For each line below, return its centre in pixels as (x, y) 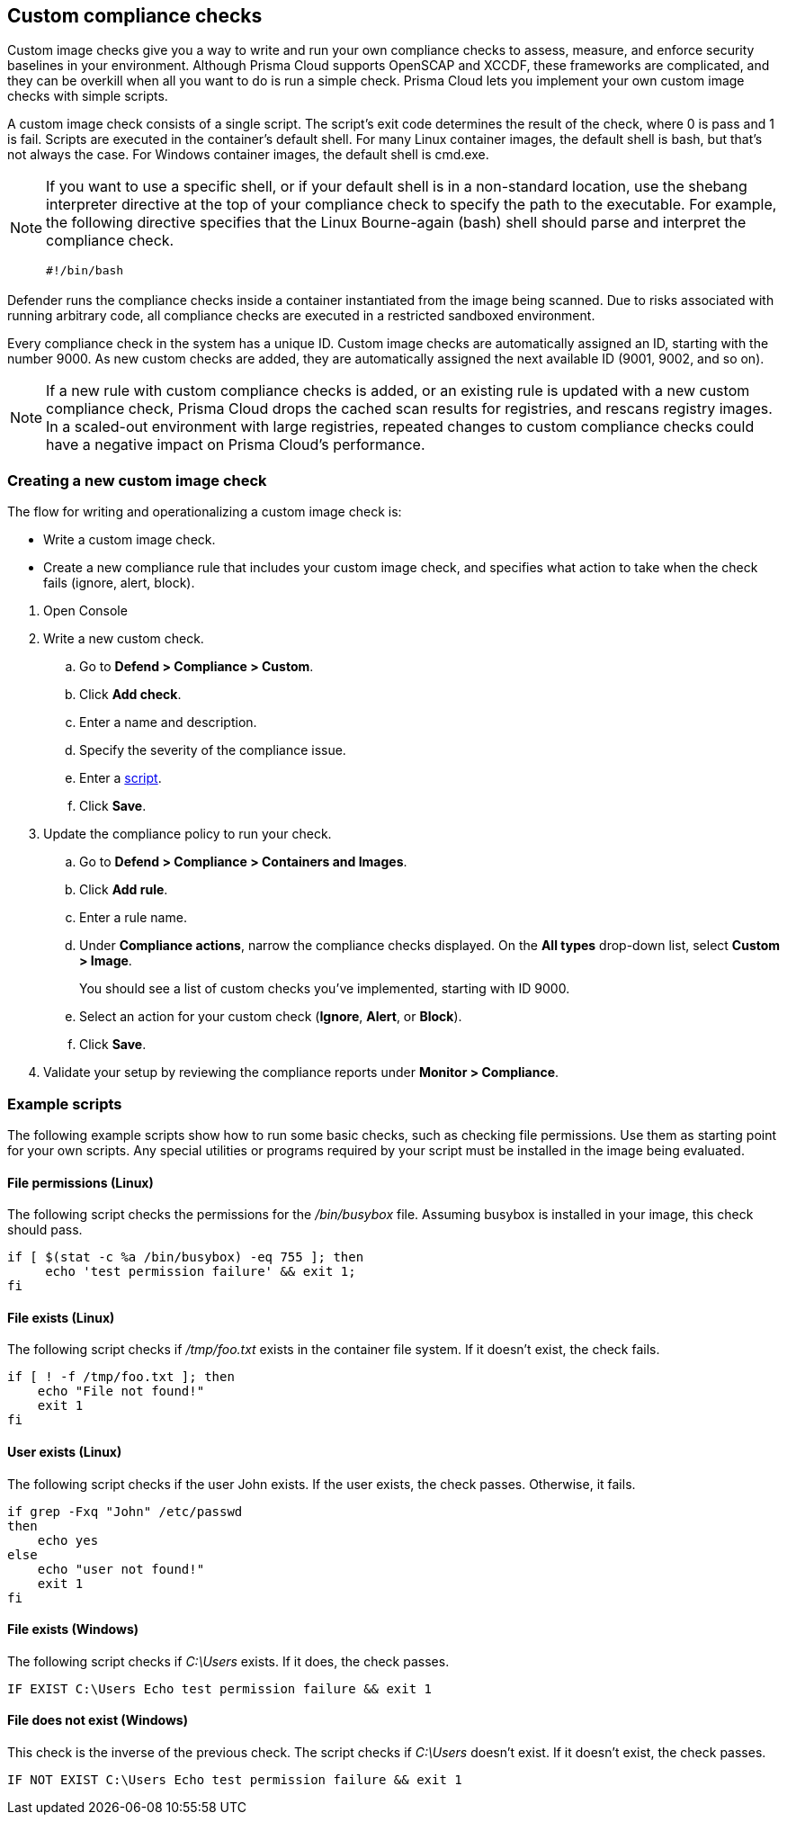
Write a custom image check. (130, 540)
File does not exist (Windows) (98, 1720)
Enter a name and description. (168, 723)
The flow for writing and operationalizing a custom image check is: (205, 512)
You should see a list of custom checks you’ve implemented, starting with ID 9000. (325, 989)
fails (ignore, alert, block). (119, 583)
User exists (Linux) (65, 1451)
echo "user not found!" (121, 1569)
